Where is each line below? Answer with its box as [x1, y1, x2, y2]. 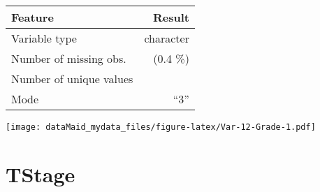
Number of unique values [11, 71, 133, 87]
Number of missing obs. [11, 50, 126, 66]
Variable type [11, 30, 77, 46]
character [144, 30, 189, 46]
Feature [11, 9, 54, 25]
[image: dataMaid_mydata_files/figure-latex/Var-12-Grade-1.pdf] [6, 122, 316, 132]
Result [152, 9, 189, 25]
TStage [6, 159, 75, 188]
